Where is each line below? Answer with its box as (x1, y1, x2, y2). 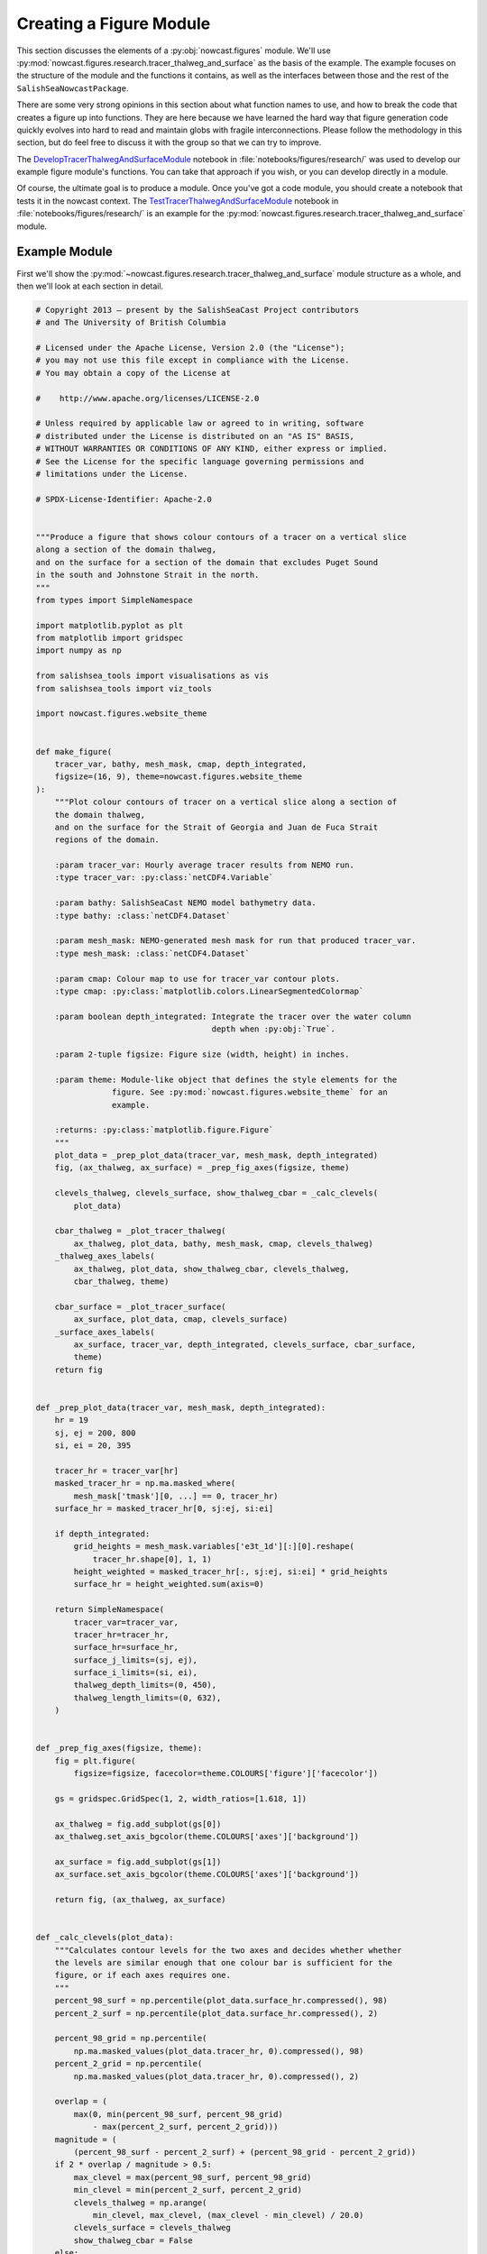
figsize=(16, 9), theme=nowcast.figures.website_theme (54, 772, 302, 782)
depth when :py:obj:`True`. (211, 1024, 335, 1034)
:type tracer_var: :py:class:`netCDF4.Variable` (54, 873, 274, 883)
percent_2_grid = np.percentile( (54, 2058, 203, 2069)
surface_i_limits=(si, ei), (73, 1668, 198, 1678)
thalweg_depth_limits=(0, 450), (73, 1680, 216, 1690)
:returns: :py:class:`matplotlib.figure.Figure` (54, 1125, 274, 1135)
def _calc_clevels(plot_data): (35, 1932, 175, 1943)
